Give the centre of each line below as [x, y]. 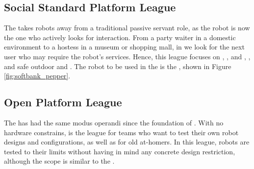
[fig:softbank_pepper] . [37, 76]
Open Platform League [63, 102]
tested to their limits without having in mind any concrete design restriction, [120, 151]
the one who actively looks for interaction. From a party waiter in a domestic [120, 37]
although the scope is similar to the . [59, 161]
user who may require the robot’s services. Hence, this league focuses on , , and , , [127, 56]
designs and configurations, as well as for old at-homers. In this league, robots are [127, 142]
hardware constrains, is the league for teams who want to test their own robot [121, 132]
